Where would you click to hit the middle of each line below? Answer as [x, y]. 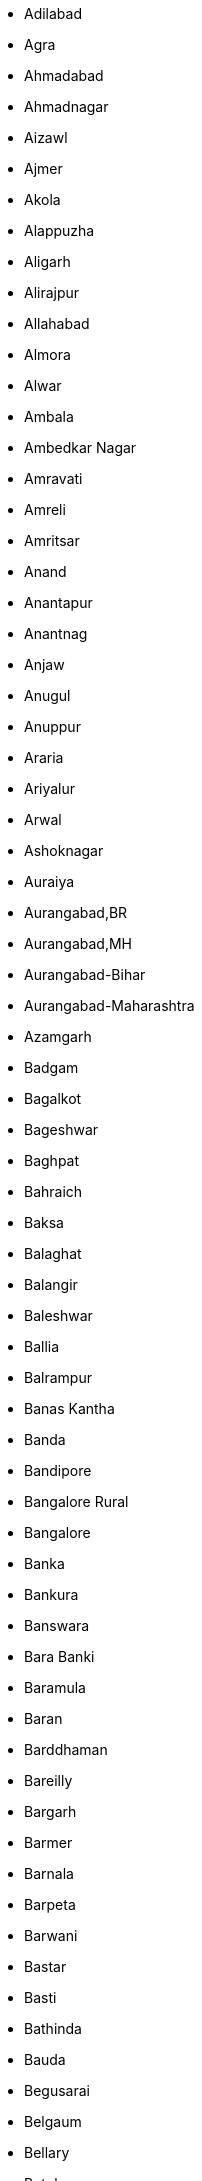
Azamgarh [58, 1036]
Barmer [48, 1842]
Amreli [45, 509]
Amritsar [52, 540]
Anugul [47, 695]
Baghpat [52, 1160]
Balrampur [58, 1377]
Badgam [51, 1067]
